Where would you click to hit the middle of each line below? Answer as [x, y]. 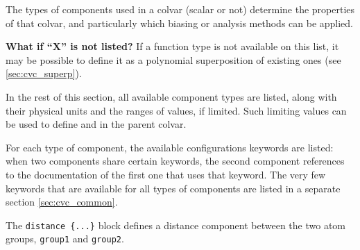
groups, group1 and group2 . [65, 239]
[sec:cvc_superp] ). [44, 73]
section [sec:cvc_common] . [62, 202]
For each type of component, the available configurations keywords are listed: [170, 147]
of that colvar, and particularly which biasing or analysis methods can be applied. [180, 23]
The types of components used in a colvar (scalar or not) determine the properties [180, 9]
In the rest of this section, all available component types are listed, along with [171, 96]
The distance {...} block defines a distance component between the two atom [176, 225]
